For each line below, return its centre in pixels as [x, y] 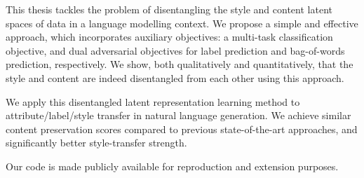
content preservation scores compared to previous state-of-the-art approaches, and [182, 129]
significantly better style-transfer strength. [96, 143]
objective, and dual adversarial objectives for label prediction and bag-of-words [175, 50]
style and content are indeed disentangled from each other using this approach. [175, 77]
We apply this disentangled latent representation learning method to [153, 101]
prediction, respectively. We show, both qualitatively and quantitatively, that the [180, 64]
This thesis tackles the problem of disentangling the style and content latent [169, 9]
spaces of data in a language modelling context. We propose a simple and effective [182, 23]
